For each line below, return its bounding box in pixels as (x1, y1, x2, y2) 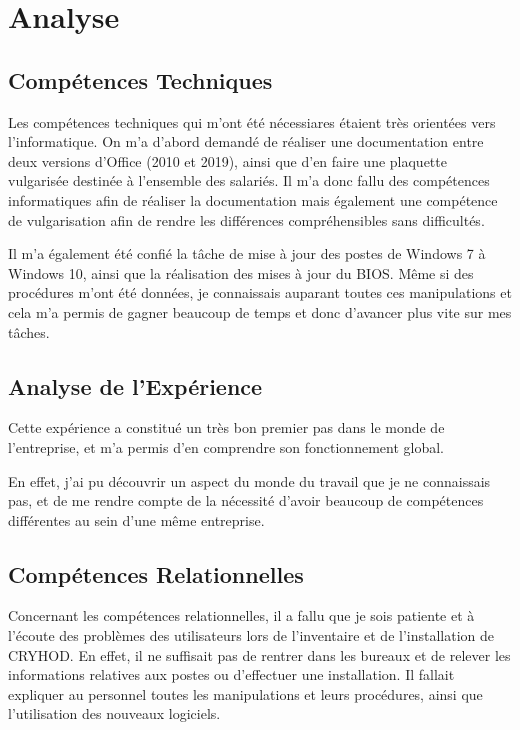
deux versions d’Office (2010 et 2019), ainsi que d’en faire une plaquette (8, 150, 447, 171)
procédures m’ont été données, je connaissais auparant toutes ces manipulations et (8, 282, 512, 303)
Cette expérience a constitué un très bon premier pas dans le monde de (8, 417, 445, 438)
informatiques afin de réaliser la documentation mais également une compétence (8, 189, 498, 210)
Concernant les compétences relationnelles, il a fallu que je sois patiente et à (8, 605, 475, 626)
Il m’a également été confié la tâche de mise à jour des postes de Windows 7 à (8, 243, 486, 264)
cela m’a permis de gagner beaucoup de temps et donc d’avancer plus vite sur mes (8, 301, 512, 322)
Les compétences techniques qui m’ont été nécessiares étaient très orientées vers (8, 111, 496, 132)
